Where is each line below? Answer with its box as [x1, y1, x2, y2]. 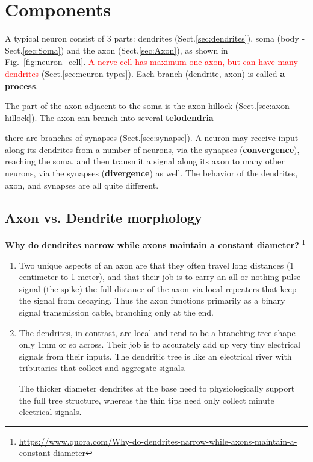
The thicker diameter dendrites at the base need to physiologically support [19, 382, 295, 395]
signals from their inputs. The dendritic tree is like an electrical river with [19, 349, 292, 362]
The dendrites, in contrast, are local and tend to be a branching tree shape [19, 326, 296, 339]
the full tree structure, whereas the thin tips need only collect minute [19, 393, 274, 406]
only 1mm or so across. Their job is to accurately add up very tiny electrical [19, 338, 300, 351]
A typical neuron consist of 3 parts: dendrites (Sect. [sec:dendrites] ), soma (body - [5, 32, 305, 45]
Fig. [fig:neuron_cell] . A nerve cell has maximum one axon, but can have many [5, 55, 298, 68]
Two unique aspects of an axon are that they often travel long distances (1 [19, 258, 294, 271]
